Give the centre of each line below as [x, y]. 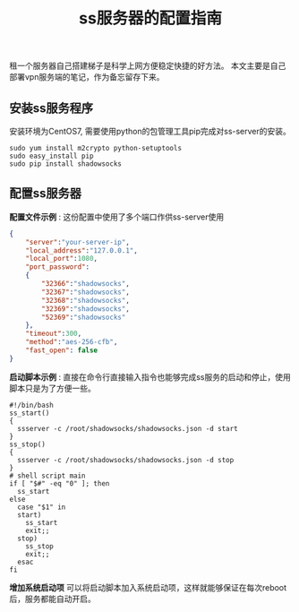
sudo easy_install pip [51, 156]
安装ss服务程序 [51, 108]
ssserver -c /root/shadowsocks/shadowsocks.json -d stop [126, 460]
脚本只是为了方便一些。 [52, 388]
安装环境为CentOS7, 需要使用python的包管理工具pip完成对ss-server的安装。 [150, 131]
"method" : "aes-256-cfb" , [72, 342]
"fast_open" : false [62, 350]
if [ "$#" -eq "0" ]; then [60, 483]
